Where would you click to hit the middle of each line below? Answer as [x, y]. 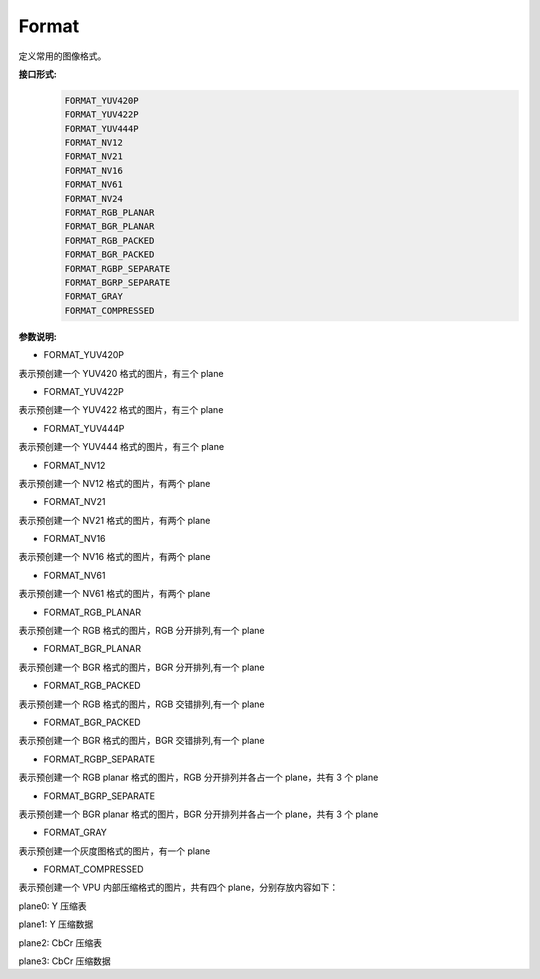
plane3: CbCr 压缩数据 [65, 961]
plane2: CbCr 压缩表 [60, 942]
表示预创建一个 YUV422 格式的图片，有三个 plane [121, 410]
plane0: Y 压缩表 [52, 906]
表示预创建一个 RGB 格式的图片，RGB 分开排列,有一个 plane [141, 631]
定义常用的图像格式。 [62, 56]
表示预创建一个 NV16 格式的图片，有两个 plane [114, 557]
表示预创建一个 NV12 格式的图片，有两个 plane [114, 483]
